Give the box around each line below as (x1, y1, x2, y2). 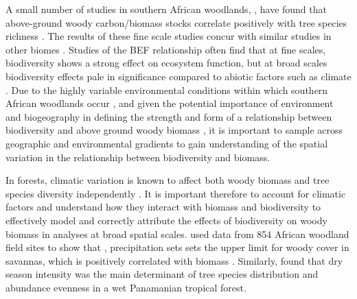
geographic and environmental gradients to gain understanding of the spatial (5, 136, 328, 150)
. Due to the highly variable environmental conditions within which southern (5, 82, 328, 97)
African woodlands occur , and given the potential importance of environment (5, 96, 334, 110)
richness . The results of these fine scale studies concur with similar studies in (5, 29, 332, 43)
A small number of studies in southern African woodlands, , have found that (5, 2, 327, 16)
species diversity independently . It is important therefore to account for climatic (5, 186, 346, 200)
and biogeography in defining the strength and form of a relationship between (5, 109, 332, 123)
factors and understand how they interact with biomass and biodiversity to (5, 200, 321, 214)
